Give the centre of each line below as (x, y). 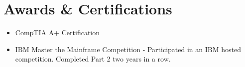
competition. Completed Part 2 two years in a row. (93, 59)
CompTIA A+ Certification (58, 33)
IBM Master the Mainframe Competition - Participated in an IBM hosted (128, 49)
